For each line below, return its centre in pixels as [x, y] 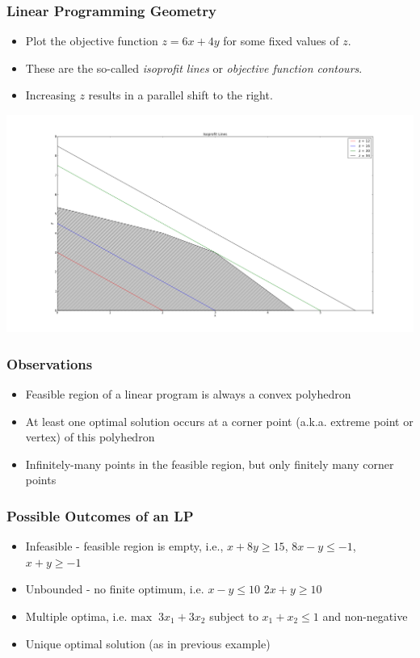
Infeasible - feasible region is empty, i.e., [124, 546]
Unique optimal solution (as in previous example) [148, 643]
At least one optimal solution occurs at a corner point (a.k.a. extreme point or [219, 421]
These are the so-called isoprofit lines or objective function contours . [194, 67]
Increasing [50, 95]
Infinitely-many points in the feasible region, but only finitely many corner [210, 464]
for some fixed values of [281, 41]
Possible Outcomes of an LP [100, 515]
